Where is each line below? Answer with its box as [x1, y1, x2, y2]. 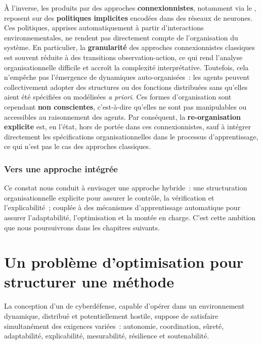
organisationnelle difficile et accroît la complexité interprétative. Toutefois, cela [4, 62, 249, 72]
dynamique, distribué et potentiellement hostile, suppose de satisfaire [4, 311, 219, 321]
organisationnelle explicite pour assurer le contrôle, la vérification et [4, 192, 214, 203]
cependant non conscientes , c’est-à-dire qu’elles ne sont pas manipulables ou [4, 101, 247, 112]
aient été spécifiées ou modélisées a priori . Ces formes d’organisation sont [4, 91, 232, 102]
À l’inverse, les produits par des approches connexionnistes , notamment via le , [4, 3, 256, 13]
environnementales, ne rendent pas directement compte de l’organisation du [4, 32, 238, 42]
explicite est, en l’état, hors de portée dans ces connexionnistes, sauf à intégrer [4, 121, 251, 132]
